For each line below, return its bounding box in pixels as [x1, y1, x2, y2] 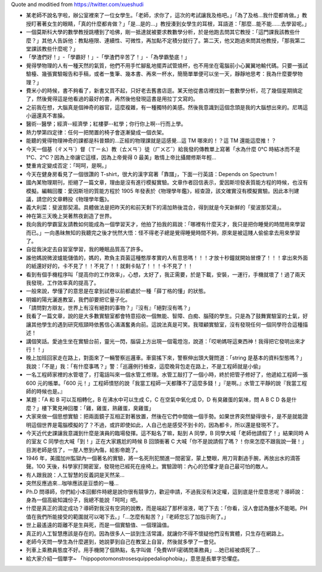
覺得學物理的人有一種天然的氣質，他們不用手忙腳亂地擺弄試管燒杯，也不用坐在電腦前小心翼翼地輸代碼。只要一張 [26, 61, 303, 69]
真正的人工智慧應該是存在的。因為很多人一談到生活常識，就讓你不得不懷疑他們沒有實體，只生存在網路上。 [26, 530, 287, 537]
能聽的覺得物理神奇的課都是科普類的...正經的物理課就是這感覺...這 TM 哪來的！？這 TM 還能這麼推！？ [26, 137, 277, 144]
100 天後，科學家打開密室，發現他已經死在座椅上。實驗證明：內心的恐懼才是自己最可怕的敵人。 [36, 463, 271, 470]
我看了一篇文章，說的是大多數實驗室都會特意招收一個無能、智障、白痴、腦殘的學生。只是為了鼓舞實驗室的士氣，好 [26, 312, 308, 319]
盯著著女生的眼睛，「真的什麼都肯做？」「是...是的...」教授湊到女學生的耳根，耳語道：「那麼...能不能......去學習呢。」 [30, 20, 310, 27]
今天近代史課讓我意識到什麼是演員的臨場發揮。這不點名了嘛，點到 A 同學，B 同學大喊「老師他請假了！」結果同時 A [26, 429, 309, 436]
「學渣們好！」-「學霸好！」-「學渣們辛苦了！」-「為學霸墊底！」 [26, 54, 190, 61]
